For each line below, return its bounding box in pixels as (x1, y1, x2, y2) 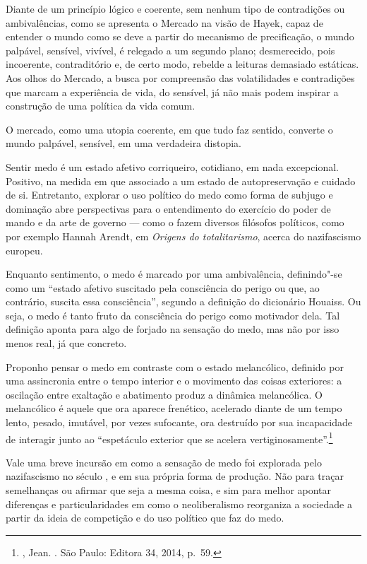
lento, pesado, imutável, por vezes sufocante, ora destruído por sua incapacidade (6, 415, 352, 430)
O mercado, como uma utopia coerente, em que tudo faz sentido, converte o (6, 122, 333, 136)
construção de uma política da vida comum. (6, 98, 195, 113)
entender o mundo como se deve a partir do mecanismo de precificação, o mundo (6, 29, 354, 44)
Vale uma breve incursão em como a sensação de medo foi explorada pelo (6, 454, 322, 469)
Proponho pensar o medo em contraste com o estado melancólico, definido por (6, 359, 344, 374)
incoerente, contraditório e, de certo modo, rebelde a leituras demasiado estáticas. (6, 57, 359, 71)
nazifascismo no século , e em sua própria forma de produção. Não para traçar (6, 469, 344, 483)
